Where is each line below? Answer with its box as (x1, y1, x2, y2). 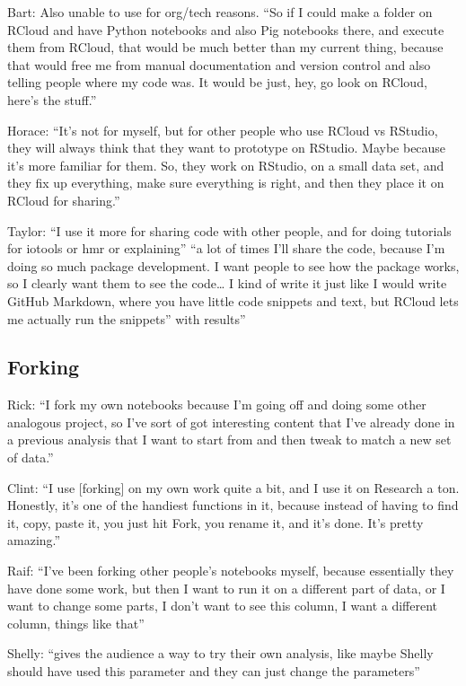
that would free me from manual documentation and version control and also (7, 55, 431, 74)
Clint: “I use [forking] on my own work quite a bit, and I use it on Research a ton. (7, 478, 460, 497)
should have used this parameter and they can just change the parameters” (7, 662, 420, 681)
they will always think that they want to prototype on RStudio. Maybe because (7, 138, 446, 157)
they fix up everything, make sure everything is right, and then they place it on (7, 173, 444, 192)
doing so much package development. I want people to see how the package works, (7, 256, 460, 275)
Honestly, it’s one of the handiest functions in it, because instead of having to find (7, 496, 459, 514)
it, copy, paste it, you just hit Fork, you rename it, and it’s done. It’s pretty (7, 513, 424, 532)
